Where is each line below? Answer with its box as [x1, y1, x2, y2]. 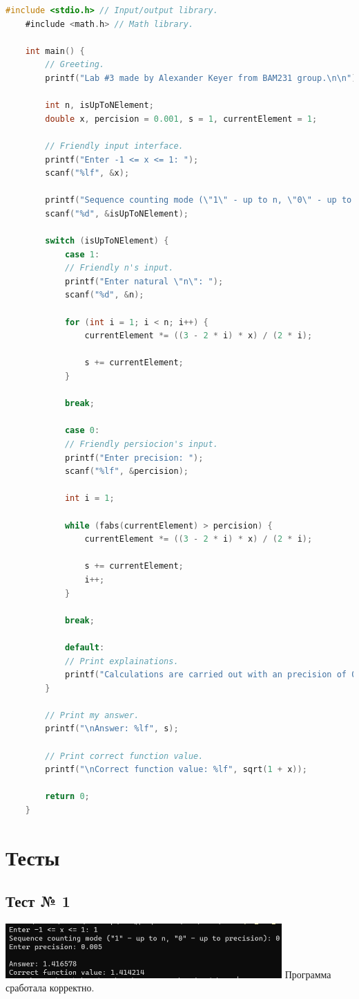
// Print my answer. [45, 710, 139, 720]
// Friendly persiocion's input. [64, 439, 218, 449]
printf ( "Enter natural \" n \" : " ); [64, 276, 224, 286]
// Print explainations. [64, 656, 179, 666]
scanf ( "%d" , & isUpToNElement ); [45, 208, 188, 219]
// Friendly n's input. [64, 263, 174, 273]
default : [64, 642, 105, 652]
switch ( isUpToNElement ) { [45, 236, 169, 246]
